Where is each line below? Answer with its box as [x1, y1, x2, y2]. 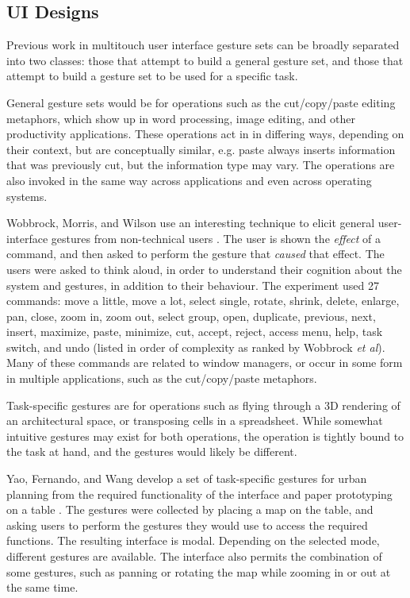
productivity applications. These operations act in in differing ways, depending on [6, 125, 404, 142]
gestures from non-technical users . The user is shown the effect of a [51, 230, 381, 246]
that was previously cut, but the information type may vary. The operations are [6, 156, 395, 173]
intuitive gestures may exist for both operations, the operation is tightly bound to [6, 427, 404, 444]
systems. [6, 187, 48, 204]
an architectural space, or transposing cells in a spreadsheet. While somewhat [6, 412, 383, 429]
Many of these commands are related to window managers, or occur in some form [6, 354, 403, 371]
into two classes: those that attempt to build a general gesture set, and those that [6, 52, 404, 68]
